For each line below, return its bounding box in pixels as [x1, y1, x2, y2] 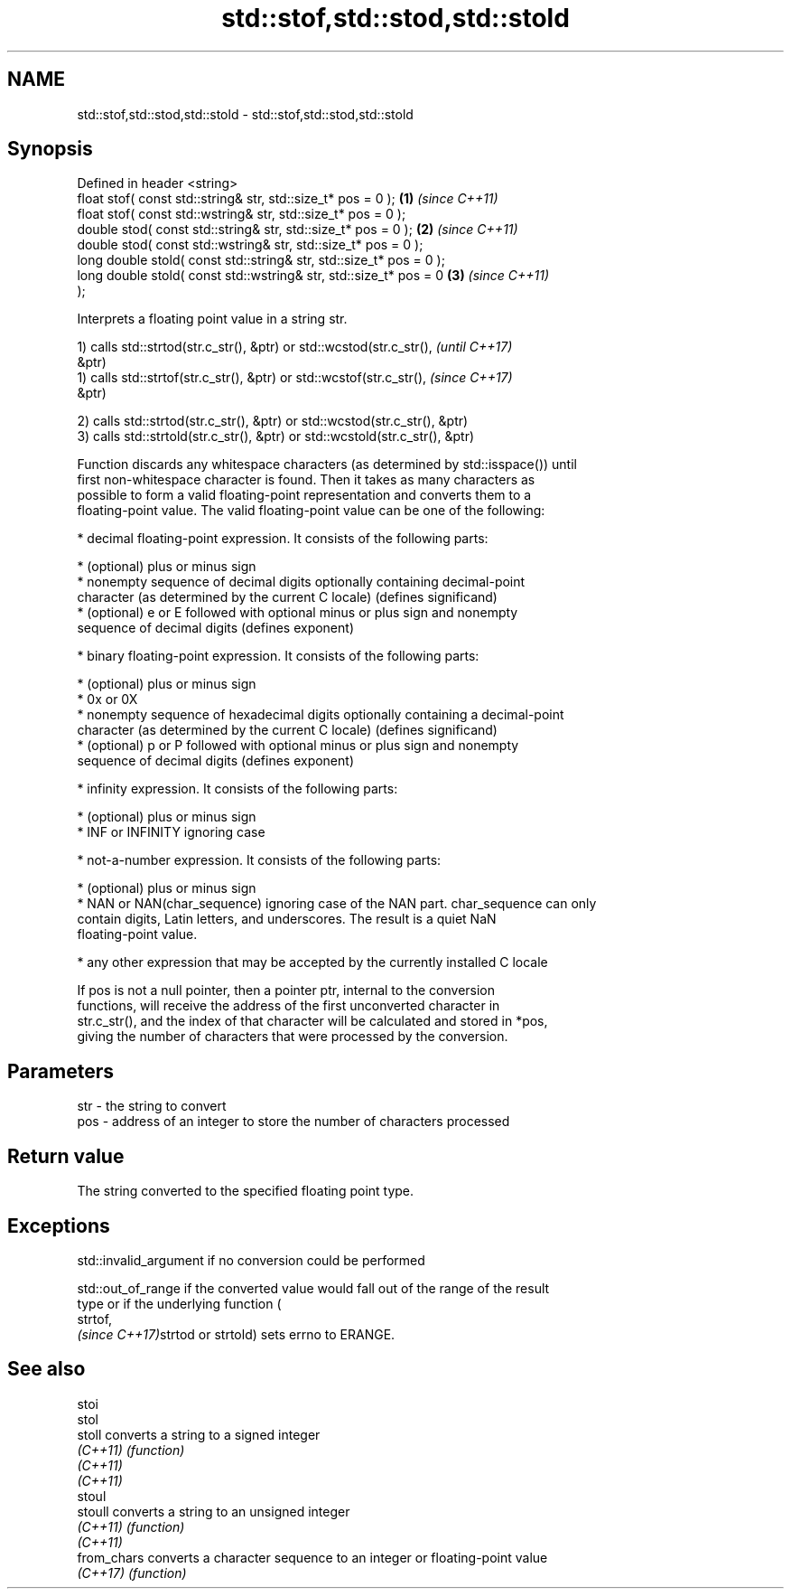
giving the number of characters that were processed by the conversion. [77, 1028, 508, 1045]
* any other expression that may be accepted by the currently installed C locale [77, 954, 548, 971]
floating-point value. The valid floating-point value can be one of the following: [77, 502, 545, 519]
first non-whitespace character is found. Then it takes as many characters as [77, 472, 535, 488]
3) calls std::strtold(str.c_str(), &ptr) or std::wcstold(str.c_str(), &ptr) [77, 428, 475, 445]
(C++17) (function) [77, 1564, 187, 1581]
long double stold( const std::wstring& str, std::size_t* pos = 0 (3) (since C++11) [77, 268, 550, 284]
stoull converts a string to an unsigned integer [77, 1503, 350, 1519]
